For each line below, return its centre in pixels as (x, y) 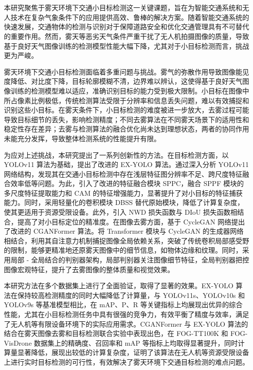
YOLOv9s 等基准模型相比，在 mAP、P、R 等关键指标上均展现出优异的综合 (123, 305)
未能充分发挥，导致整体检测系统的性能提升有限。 (82, 138)
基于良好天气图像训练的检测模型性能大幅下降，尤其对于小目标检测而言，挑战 (126, 46)
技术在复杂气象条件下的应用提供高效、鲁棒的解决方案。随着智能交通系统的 (130, 17)
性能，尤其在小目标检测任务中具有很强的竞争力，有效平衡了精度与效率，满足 (126, 314)
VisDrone (18, 342)
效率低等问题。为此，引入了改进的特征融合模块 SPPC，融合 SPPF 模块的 (127, 183)
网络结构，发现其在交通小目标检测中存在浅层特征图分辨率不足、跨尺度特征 (123, 174)
